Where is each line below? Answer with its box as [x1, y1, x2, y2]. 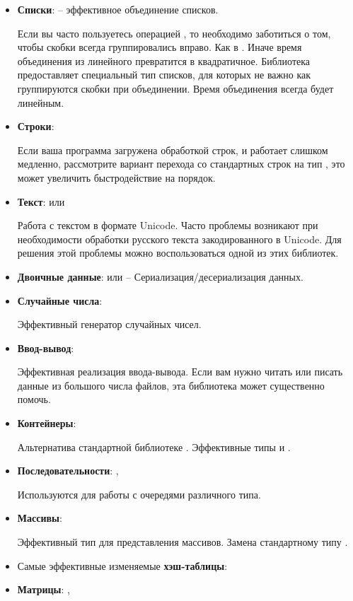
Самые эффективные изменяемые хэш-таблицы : [17, 558, 228, 573]
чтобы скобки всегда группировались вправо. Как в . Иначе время [17, 40, 302, 54]
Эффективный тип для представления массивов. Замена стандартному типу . [17, 535, 348, 549]
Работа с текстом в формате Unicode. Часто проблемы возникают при [17, 218, 318, 233]
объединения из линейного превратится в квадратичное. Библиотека [17, 53, 311, 68]
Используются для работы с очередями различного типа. [17, 486, 261, 501]
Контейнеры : [17, 416, 76, 431]
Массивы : [17, 510, 62, 525]
